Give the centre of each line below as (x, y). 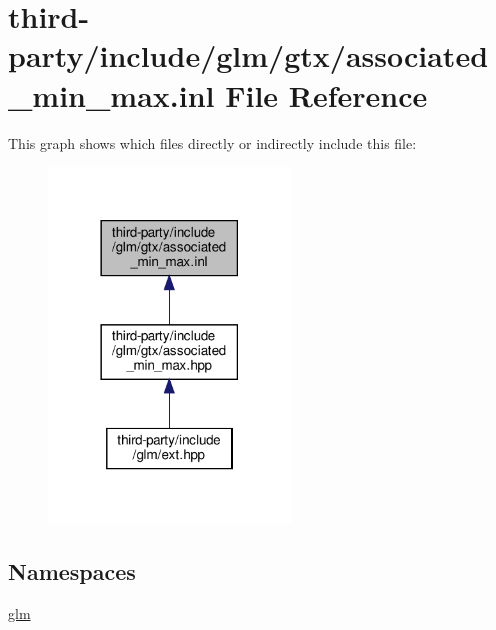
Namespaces (72, 570)
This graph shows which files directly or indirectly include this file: (212, 142)
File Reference (326, 94)
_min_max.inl (111, 94)
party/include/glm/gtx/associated (248, 55)
